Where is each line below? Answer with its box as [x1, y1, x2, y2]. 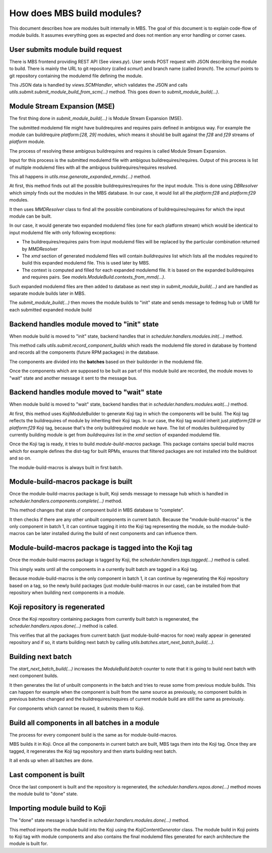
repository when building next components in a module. [9, 589, 125, 596]
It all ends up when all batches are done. [9, 757, 94, 763]
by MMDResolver [22, 246, 58, 252]
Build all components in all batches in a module [9, 718, 160, 727]
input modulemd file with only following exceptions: [9, 229, 116, 235]
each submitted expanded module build [9, 306, 92, 312]
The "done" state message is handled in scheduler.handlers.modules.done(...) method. [9, 817, 190, 823]
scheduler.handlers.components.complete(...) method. [9, 498, 123, 504]
